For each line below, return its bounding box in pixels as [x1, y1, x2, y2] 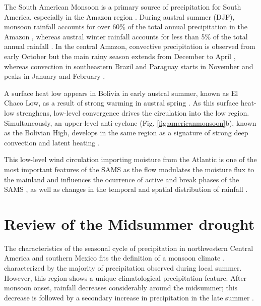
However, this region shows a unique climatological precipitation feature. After [4, 272, 247, 283]
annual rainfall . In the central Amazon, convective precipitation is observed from [4, 41, 255, 52]
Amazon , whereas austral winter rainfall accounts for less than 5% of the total [4, 31, 248, 41]
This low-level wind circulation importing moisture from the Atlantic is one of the [4, 154, 257, 165]
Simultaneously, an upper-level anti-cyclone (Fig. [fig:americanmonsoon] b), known [4, 117, 256, 128]
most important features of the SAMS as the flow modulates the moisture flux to [4, 164, 254, 174]
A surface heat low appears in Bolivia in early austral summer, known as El [4, 87, 238, 98]
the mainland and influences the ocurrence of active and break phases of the [4, 174, 239, 184]
